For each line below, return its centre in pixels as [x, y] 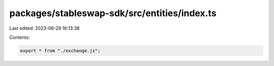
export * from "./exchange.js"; [60, 51]
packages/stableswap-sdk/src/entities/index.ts [113, 13]
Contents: [20, 37]
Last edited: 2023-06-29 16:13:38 [44, 28]
